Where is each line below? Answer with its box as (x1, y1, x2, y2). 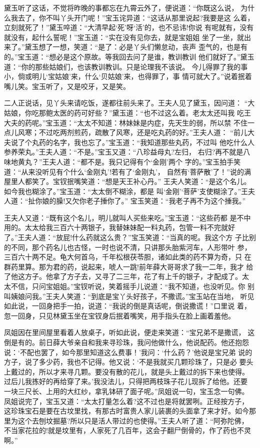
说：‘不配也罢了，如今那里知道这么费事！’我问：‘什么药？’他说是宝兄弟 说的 (4, 346, 252, 357)
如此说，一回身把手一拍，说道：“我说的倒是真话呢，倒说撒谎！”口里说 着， (4, 300, 251, 311)
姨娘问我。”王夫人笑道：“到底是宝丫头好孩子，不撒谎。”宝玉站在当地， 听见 (10, 290, 254, 301)
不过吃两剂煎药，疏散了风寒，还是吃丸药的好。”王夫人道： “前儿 (38, 127, 247, 137)
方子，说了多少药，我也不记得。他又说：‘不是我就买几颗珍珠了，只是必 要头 (4, 356, 253, 367)
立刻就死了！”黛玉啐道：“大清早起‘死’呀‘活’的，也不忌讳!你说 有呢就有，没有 (4, 22, 254, 32)
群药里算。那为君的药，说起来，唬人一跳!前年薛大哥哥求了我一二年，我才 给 (4, 261, 253, 271)
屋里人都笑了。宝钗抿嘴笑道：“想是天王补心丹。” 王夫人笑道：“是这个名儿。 (4, 176, 251, 186)
